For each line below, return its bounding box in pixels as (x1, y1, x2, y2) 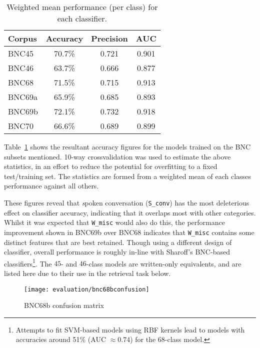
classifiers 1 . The (4, 256, 52, 268)
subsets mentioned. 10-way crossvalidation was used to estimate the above (4, 151, 231, 161)
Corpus (8, 32, 37, 44)
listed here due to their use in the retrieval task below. (4, 267, 171, 278)
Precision (91, 32, 128, 44)
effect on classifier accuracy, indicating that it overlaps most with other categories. (4, 207, 256, 217)
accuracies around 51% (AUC (15, 334, 106, 344)
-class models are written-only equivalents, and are (86, 258, 241, 268)
